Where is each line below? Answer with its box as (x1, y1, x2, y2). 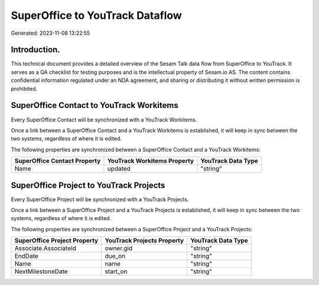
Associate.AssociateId (14, 244, 77, 253)
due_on (105, 252, 126, 260)
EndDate (14, 252, 38, 260)
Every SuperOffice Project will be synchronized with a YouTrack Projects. (11, 195, 189, 203)
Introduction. (11, 45, 60, 55)
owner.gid (105, 244, 133, 253)
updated (107, 165, 131, 173)
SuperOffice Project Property (14, 237, 99, 245)
